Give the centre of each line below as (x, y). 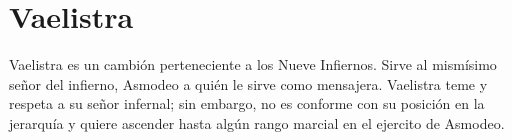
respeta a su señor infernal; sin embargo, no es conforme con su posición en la (247, 103)
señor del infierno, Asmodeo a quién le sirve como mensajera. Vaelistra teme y (248, 83)
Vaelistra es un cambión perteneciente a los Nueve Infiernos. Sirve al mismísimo (253, 64)
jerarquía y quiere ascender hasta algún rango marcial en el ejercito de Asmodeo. (257, 122)
